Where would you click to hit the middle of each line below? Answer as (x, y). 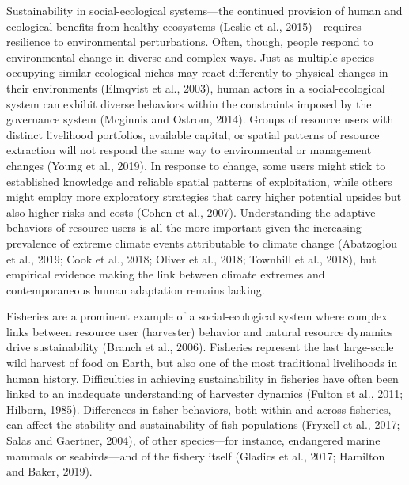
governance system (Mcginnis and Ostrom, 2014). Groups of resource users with (200, 119)
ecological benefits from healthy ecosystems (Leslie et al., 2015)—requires (184, 26)
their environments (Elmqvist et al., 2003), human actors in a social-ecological (196, 87)
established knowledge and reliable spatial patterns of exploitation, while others (199, 181)
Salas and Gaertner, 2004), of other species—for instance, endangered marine (193, 440)
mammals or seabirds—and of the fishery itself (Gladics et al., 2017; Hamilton (196, 455)
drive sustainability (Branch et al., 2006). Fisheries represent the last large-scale (200, 347)
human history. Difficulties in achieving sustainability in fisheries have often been (203, 378)
